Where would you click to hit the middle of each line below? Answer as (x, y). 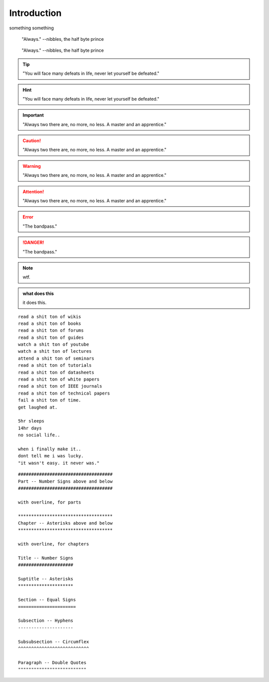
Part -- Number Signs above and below (66, 481)
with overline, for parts (50, 502)
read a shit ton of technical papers (64, 393)
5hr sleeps (31, 421)
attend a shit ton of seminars (56, 358)
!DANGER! (33, 243)
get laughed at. (38, 407)
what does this (38, 293)
